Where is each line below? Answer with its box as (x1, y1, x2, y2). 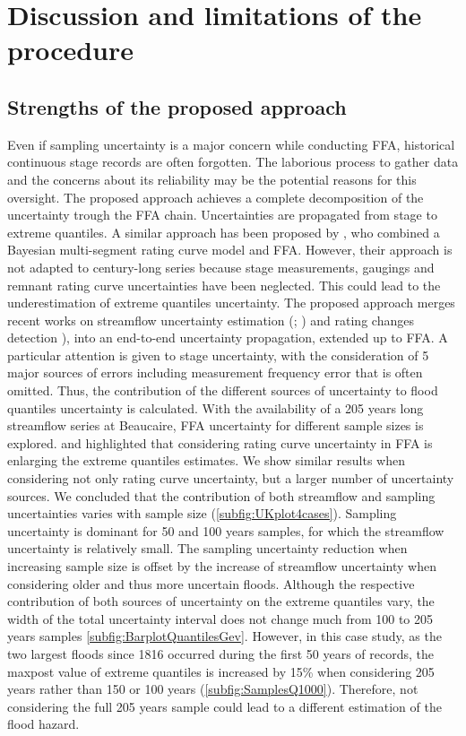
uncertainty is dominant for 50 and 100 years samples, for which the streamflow (7, 521, 444, 540)
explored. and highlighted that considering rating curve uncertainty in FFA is (7, 433, 433, 452)
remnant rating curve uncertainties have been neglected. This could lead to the (7, 275, 441, 294)
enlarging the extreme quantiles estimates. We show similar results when (7, 451, 405, 470)
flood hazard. (7, 714, 80, 733)
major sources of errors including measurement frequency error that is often (7, 363, 423, 382)
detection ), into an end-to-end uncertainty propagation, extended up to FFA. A (7, 328, 448, 347)
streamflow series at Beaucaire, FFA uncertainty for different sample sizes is (7, 416, 424, 435)
